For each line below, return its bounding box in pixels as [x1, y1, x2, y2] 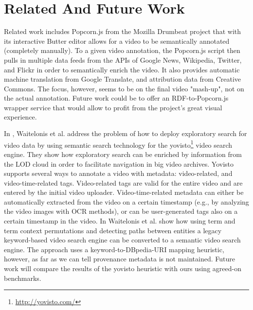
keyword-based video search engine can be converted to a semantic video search [4, 235, 241, 245]
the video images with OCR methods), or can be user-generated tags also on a [4, 206, 238, 216]
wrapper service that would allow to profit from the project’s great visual [4, 102, 222, 112]
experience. [4, 112, 37, 122]
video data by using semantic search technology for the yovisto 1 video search [4, 138, 233, 150]
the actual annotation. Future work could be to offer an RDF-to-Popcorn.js [4, 93, 229, 103]
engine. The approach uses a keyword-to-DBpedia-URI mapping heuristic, [4, 244, 224, 254]
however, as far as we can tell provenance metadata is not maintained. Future [4, 254, 235, 264]
